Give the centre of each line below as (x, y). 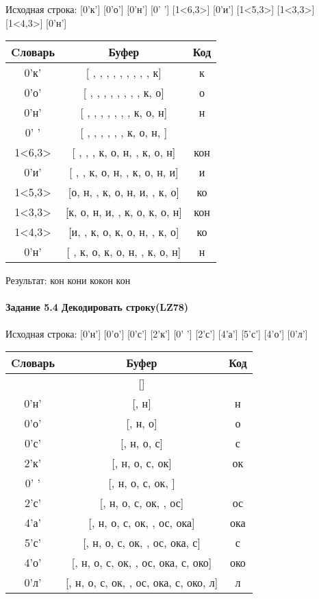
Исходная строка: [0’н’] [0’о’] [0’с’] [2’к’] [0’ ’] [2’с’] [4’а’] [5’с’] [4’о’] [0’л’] (157, 333)
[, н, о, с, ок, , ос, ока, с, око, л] (142, 583)
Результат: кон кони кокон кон (68, 280)
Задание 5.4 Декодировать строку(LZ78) (97, 307)
